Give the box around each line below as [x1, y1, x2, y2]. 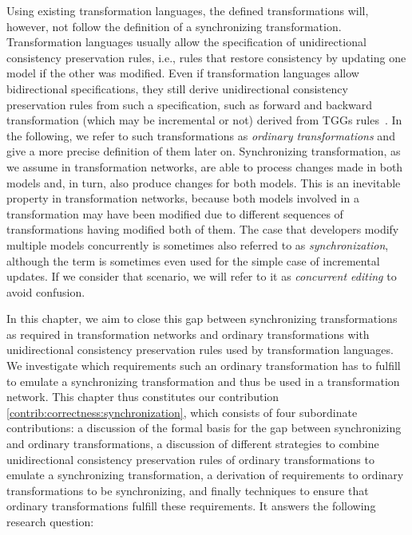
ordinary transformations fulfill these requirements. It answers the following [6, 498, 376, 514]
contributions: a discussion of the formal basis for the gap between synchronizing [6, 419, 402, 436]
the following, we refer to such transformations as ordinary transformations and [6, 127, 395, 144]
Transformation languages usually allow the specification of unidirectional [6, 33, 366, 50]
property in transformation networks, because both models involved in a [6, 190, 359, 207]
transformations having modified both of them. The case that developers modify [6, 221, 399, 238]
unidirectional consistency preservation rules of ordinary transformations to [6, 450, 374, 467]
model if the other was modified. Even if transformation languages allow [6, 65, 359, 81]
